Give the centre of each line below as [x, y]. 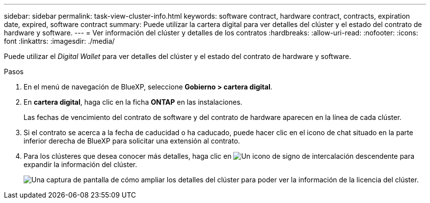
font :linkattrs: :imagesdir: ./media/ [59, 41]
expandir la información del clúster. [81, 164]
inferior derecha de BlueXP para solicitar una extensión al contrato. [132, 141]
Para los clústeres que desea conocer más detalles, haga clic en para [219, 156]
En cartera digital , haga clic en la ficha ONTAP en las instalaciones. [133, 102]
